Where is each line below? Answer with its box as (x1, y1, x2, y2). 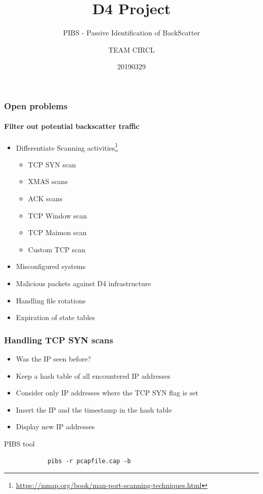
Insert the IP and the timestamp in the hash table (16, 404, 172, 415)
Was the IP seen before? (16, 353, 91, 364)
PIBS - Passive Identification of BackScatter (63, 27, 200, 38)
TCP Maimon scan (28, 227, 87, 238)
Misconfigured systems (16, 261, 86, 272)
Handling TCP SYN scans (4, 333, 113, 346)
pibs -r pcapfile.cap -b (47, 457, 131, 465)
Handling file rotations (16, 295, 86, 305)
